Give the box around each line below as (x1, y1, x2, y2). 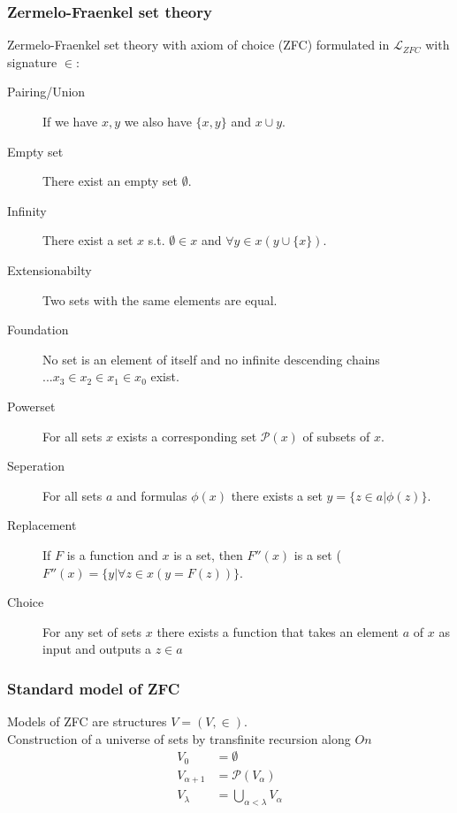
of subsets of (302, 426, 370, 445)
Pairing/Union (7, 82, 86, 101)
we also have (124, 112, 192, 130)
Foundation (7, 320, 69, 339)
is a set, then (173, 545, 243, 564)
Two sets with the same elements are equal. (42, 290, 278, 309)
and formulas (117, 486, 187, 504)
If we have (42, 112, 98, 130)
